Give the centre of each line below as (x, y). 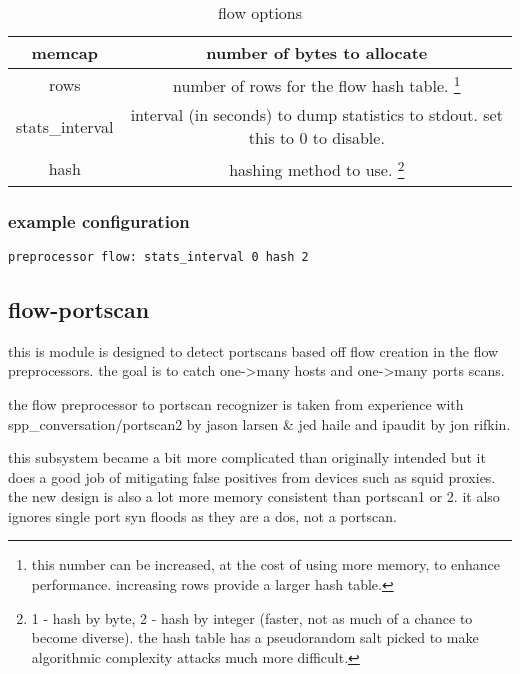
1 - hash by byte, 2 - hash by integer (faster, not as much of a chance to (252, 617)
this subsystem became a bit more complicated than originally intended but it (247, 457)
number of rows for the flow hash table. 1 (317, 84)
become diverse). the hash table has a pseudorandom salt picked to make (255, 637)
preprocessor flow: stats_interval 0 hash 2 (158, 256)
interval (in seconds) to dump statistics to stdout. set (316, 115)
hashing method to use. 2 (317, 168)
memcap (64, 52)
